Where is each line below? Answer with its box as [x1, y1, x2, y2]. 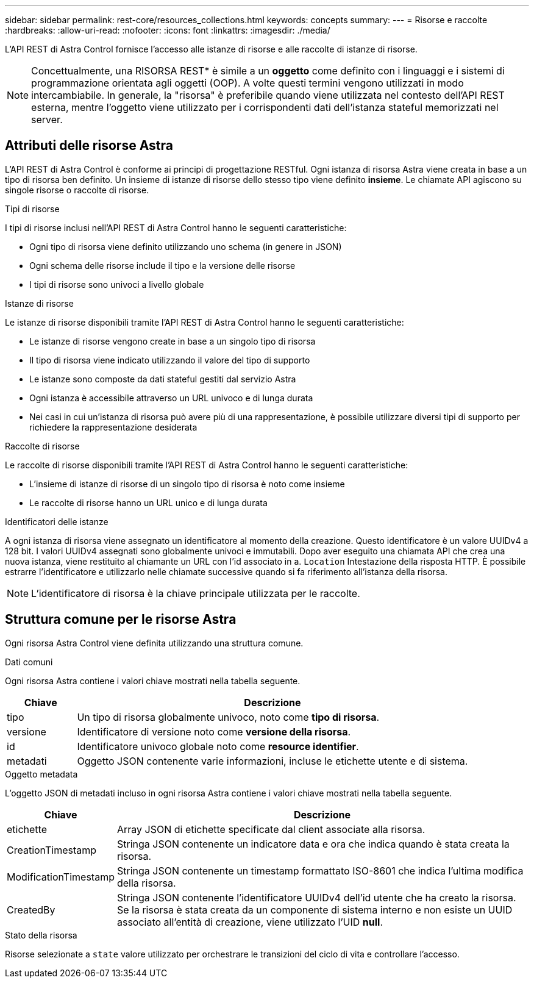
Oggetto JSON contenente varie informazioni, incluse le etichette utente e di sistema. [77, 754, 468, 767]
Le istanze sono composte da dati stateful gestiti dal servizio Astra [29, 373, 296, 384]
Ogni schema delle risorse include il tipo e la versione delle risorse [29, 260, 296, 271]
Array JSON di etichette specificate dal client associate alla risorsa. [116, 823, 425, 835]
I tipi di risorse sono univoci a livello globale [29, 279, 204, 290]
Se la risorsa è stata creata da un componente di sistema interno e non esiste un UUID [116, 903, 513, 916]
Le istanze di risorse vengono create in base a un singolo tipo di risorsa [29, 335, 316, 346]
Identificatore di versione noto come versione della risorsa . [77, 725, 351, 738]
